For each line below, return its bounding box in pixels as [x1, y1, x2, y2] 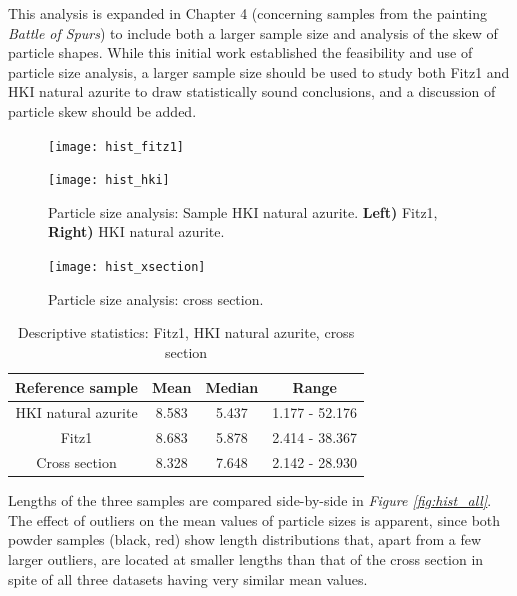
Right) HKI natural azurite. [48, 221, 225, 242]
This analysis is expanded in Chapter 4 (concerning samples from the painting [8, 3, 487, 23]
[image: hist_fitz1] [48, 139, 185, 154]
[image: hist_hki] [48, 173, 170, 188]
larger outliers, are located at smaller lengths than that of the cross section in [8, 548, 484, 569]
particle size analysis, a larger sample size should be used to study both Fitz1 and [8, 61, 510, 82]
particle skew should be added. [8, 100, 197, 121]
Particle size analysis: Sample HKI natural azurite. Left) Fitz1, [48, 201, 438, 222]
